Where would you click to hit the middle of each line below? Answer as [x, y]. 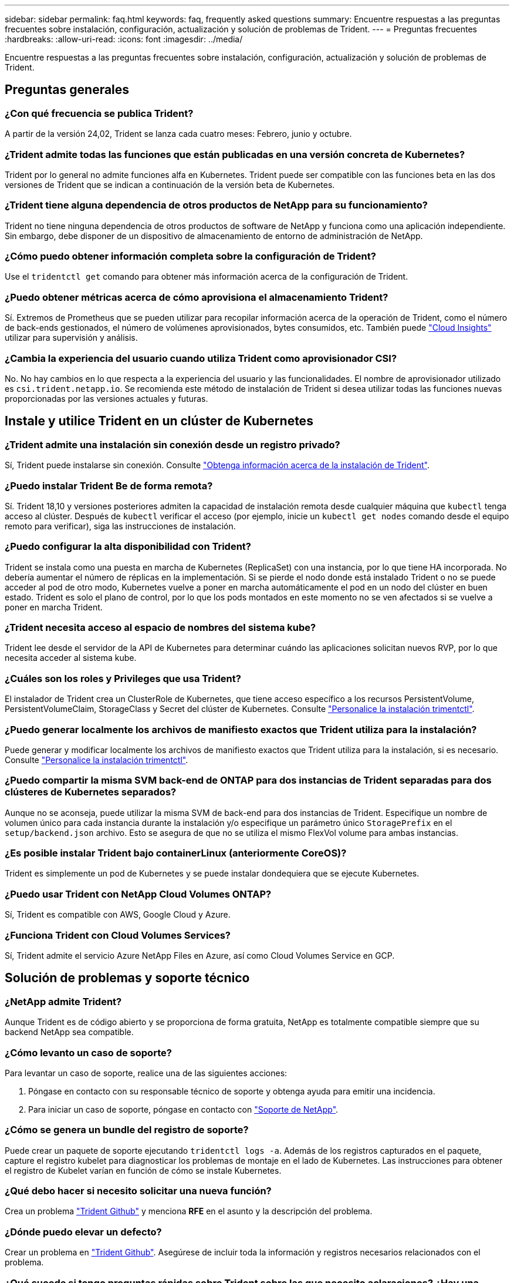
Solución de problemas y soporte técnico [127, 978]
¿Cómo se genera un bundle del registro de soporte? [127, 1130]
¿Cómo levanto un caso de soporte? [88, 1052]
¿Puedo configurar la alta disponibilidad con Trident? [128, 547]
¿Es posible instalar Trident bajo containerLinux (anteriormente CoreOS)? [176, 853]
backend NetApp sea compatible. [69, 1032]
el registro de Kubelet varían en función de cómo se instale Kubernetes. [143, 1170]
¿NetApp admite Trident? [63, 1001]
